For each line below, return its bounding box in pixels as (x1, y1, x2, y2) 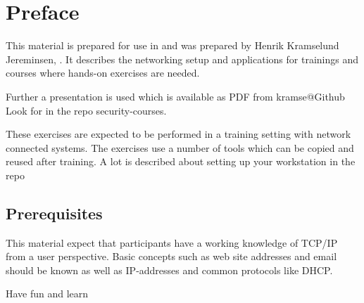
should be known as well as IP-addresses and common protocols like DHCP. (6, 262, 333, 277)
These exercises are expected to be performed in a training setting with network (6, 127, 351, 141)
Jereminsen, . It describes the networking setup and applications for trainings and (6, 51, 358, 66)
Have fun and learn (6, 286, 89, 301)
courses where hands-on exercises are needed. (6, 65, 200, 80)
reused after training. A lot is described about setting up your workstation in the (6, 154, 356, 169)
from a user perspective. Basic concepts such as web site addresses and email (6, 249, 337, 264)
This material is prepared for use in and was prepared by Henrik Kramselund (6, 38, 339, 53)
